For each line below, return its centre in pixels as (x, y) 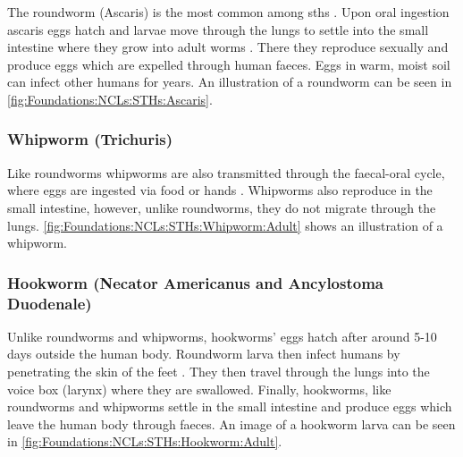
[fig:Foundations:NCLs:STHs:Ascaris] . (110, 99)
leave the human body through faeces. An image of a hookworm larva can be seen (231, 423)
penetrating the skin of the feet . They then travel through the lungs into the (219, 372)
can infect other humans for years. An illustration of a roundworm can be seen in (230, 82)
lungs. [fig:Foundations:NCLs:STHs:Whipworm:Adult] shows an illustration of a (225, 225)
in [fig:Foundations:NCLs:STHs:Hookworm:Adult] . (145, 441)
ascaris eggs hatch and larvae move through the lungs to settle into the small (218, 29)
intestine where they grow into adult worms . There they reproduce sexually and (228, 47)
